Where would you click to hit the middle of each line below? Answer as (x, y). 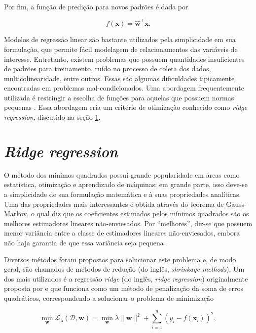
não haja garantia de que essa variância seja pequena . (86, 242)
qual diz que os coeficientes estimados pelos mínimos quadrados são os (143, 214)
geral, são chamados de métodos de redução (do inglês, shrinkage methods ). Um (124, 269)
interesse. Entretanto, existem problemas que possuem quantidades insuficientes (124, 59)
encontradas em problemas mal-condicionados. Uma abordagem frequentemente (124, 88)
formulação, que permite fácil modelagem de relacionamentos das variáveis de (121, 49)
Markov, (17, 214)
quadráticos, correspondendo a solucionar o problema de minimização (109, 298)
